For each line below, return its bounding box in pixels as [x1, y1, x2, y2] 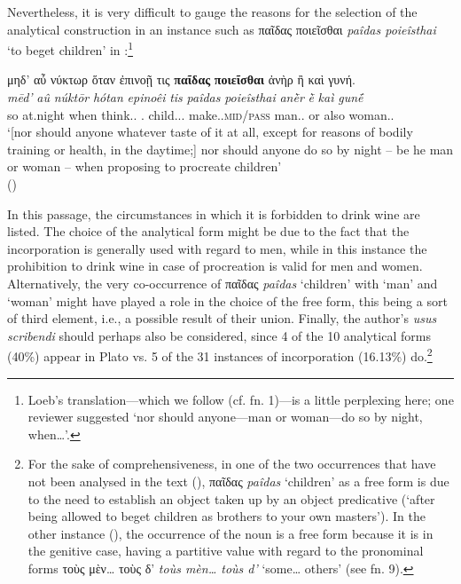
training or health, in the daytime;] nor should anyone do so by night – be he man [7, 139, 454, 158]
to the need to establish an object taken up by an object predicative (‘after [27, 489, 435, 508]
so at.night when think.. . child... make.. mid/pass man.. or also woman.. [7, 105, 395, 123]
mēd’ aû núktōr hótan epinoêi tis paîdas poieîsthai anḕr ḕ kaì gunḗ [7, 88, 363, 107]
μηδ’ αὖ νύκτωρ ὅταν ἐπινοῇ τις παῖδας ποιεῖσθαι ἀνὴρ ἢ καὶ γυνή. [7, 70, 356, 89]
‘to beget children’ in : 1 [7, 38, 134, 59]
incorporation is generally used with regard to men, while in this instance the [7, 239, 427, 257]
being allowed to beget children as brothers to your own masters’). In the [27, 507, 426, 525]
